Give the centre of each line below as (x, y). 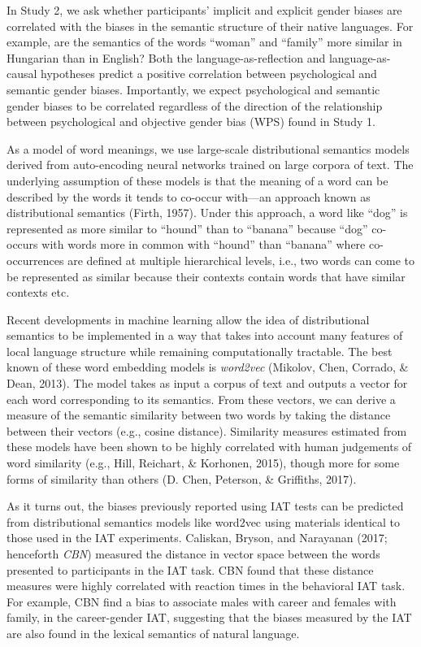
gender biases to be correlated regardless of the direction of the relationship (195, 105)
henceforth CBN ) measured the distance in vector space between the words (193, 554)
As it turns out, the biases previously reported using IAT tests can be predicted (205, 506)
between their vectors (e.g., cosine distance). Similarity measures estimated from (207, 430)
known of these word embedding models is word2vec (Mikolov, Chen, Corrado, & (208, 367)
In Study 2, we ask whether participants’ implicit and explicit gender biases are (204, 10)
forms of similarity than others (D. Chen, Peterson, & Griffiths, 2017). (182, 478)
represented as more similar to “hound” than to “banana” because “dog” (187, 228)
